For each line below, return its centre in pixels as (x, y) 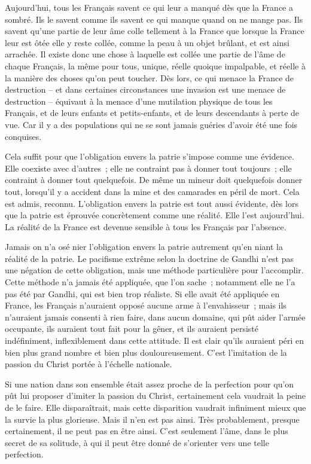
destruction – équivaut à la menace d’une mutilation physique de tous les (139, 101)
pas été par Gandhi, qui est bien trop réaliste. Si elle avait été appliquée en (142, 293)
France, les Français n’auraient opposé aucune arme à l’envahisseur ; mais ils (146, 305)
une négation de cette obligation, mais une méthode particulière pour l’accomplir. (154, 270)
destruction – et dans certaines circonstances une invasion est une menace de (145, 89)
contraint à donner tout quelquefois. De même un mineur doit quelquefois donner (154, 180)
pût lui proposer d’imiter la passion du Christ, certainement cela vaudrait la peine (155, 396)
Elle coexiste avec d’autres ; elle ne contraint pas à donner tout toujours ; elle (148, 168)
